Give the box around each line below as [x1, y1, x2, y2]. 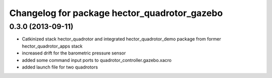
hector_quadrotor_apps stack [22, 43, 83, 49]
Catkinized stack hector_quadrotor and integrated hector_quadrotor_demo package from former [22, 36, 221, 42]
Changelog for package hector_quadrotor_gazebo [9, 7, 223, 18]
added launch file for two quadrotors [22, 64, 98, 70]
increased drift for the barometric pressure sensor [22, 50, 126, 56]
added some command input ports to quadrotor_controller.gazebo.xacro [22, 57, 172, 63]
